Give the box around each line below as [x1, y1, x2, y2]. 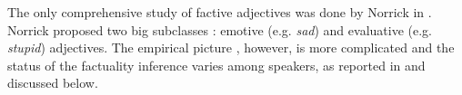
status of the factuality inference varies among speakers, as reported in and [7, 55, 426, 74]
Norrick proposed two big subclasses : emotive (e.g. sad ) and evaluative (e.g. [7, 20, 432, 39]
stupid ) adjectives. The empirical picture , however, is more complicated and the [7, 38, 455, 57]
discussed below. [7, 73, 98, 92]
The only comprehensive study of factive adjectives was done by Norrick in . [7, 3, 432, 21]
